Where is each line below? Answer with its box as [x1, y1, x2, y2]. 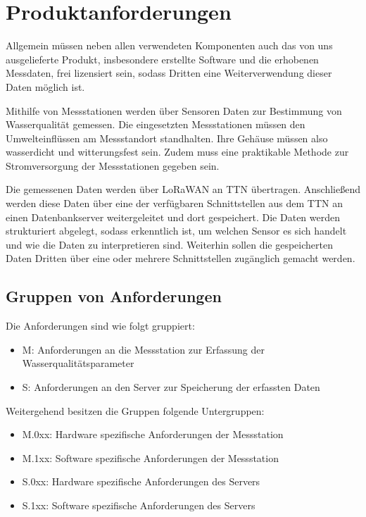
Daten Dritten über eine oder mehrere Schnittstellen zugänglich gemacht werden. [6, 251, 355, 266]
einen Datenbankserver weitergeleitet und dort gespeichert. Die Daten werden [6, 209, 341, 224]
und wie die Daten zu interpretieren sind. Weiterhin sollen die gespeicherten [6, 237, 333, 251]
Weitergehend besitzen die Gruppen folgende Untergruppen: [6, 403, 265, 418]
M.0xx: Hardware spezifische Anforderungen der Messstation [22, 427, 284, 442]
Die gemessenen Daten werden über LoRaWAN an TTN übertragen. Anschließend [6, 182, 360, 197]
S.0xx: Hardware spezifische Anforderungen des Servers [22, 474, 260, 489]
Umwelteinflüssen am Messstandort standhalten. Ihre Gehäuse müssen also [6, 130, 328, 145]
